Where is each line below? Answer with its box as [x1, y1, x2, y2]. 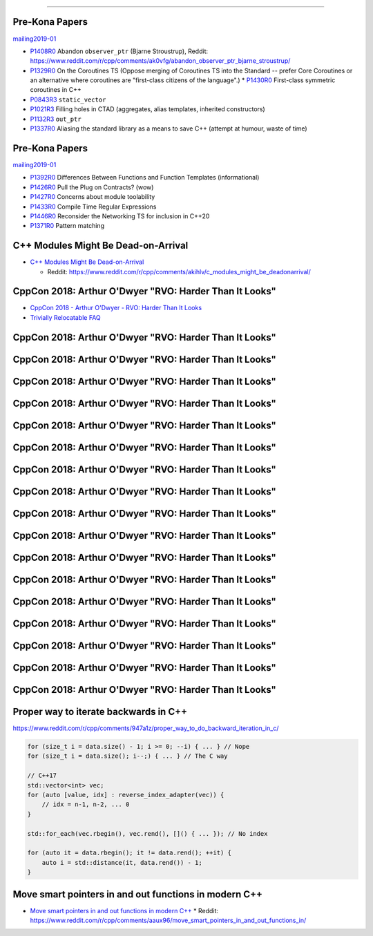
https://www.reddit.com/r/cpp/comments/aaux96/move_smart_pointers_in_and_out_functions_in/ [30, 916, 307, 924]
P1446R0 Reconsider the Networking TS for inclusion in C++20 [30, 211, 210, 220]
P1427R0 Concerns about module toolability [30, 193, 155, 201]
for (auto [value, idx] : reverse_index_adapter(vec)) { [27, 791, 224, 799]
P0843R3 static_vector [30, 95, 106, 104]
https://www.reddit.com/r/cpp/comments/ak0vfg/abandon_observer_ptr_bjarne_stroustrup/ [30, 57, 291, 65]
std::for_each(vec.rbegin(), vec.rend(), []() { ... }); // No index [27, 830, 268, 837]
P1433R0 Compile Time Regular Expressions [30, 202, 157, 211]
